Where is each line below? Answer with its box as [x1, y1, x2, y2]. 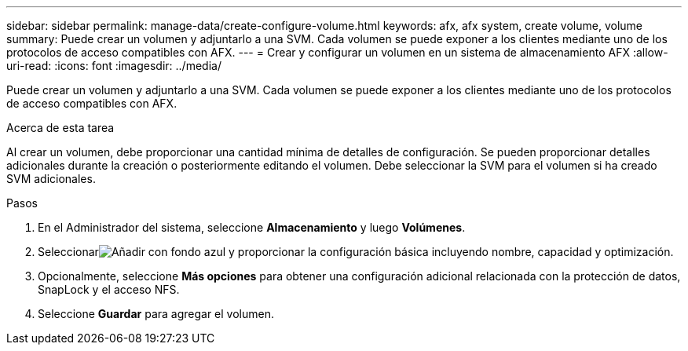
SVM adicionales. [6, 172, 96, 185]
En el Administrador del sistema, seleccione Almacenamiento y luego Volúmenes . [38, 221, 466, 234]
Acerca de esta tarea [6, 121, 115, 134]
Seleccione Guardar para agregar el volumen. [38, 307, 274, 320]
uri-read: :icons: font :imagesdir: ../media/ [6, 59, 221, 72]
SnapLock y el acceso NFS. [38, 283, 180, 296]
